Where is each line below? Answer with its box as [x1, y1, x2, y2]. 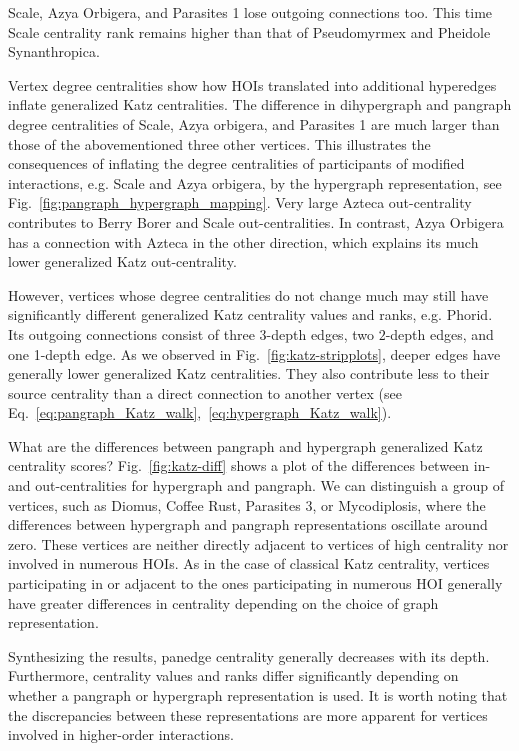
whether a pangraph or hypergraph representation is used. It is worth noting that [8, 685, 508, 705]
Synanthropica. [8, 41, 100, 62]
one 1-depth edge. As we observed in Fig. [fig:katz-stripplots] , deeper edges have [8, 343, 501, 364]
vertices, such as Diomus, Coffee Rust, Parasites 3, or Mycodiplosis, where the [8, 494, 486, 515]
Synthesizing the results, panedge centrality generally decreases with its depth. [8, 645, 490, 666]
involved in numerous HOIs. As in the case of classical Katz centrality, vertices [8, 553, 490, 574]
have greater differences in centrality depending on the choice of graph [8, 592, 439, 613]
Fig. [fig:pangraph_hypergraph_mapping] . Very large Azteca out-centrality [8, 192, 472, 213]
